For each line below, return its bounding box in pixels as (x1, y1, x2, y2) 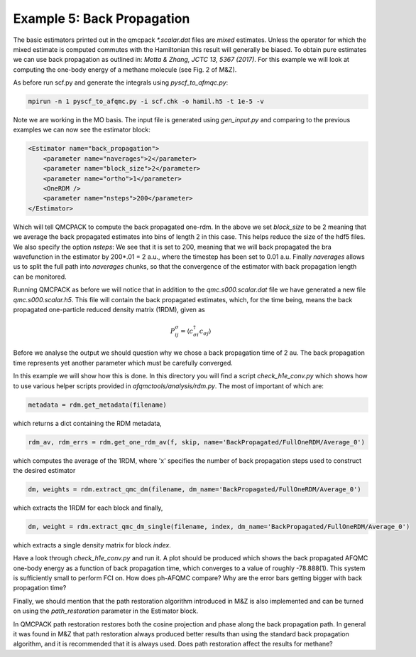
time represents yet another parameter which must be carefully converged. (13, 358, 234, 367)
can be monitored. (13, 272, 67, 281)
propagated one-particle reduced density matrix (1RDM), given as (13, 305, 206, 314)
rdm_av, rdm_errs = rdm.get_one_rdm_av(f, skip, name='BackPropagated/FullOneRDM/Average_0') (28, 438, 366, 446)
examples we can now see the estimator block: (13, 125, 150, 134)
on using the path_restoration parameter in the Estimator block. (13, 607, 199, 615)
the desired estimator (13, 466, 76, 474)
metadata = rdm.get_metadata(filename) (28, 400, 167, 409)
